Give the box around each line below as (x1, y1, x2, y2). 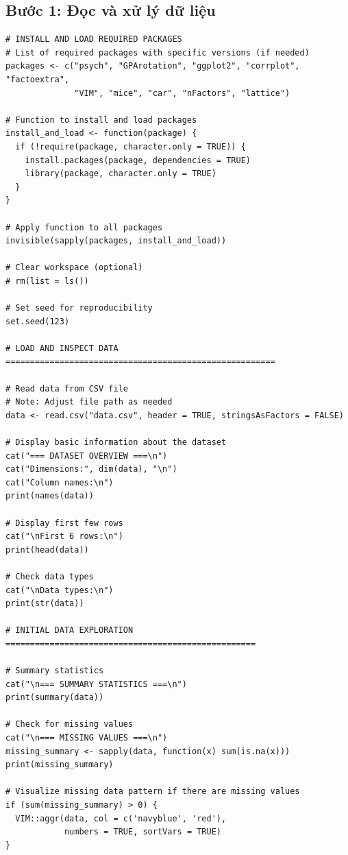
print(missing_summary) (5, 760, 114, 770)
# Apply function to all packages (5, 222, 163, 232)
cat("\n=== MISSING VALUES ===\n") (5, 733, 168, 743)
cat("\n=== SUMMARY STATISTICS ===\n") (5, 679, 187, 689)
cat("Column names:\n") (5, 477, 114, 487)
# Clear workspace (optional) (5, 263, 143, 273)
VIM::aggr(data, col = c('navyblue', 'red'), (15, 813, 227, 823)
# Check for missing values (5, 719, 134, 730)
